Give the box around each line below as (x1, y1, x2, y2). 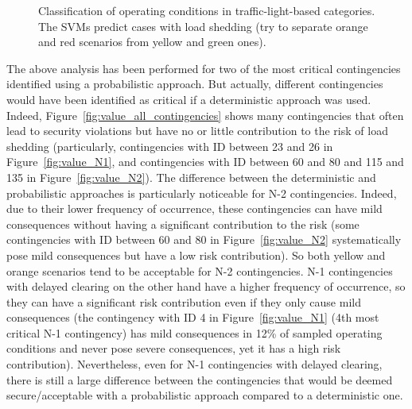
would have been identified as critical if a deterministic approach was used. (6, 91, 371, 107)
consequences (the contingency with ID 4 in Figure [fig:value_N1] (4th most (6, 309, 379, 326)
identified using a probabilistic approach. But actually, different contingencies (6, 75, 383, 92)
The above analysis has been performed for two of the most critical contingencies (6, 60, 401, 76)
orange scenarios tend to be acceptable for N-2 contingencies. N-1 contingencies (6, 262, 393, 279)
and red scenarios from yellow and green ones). (38, 33, 266, 50)
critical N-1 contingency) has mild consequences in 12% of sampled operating (6, 324, 383, 341)
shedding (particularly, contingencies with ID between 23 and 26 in (6, 137, 333, 154)
